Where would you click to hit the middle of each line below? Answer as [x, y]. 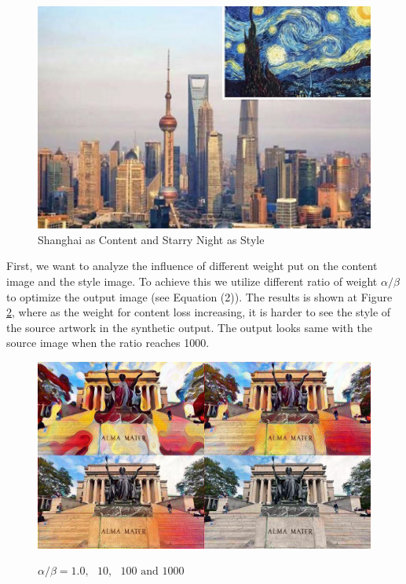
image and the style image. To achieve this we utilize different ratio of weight [192, 281]
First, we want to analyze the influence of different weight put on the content [192, 266]
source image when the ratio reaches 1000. [108, 343]
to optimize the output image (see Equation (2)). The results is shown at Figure [199, 296]
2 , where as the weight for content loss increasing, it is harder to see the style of [199, 312]
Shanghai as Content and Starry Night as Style [151, 239]
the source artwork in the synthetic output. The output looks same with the [189, 327]
